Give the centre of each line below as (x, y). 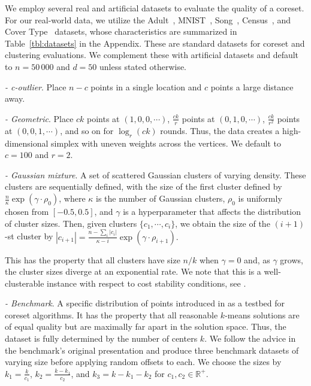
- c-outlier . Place (36, 86)
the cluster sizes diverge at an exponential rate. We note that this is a (133, 271)
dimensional (27, 143)
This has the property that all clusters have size (93, 259)
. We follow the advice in (250, 338)
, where (72, 198)
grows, (292, 259)
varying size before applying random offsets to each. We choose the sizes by (143, 362)
